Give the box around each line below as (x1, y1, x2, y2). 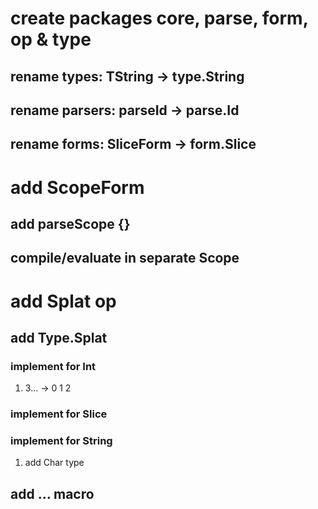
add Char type (24, 457, 85, 469)
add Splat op (10, 290, 117, 312)
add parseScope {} (10, 215, 131, 232)
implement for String (10, 434, 113, 448)
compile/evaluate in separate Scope (10, 250, 240, 267)
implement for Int (10, 359, 97, 373)
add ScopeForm (10, 176, 145, 199)
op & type (10, 28, 92, 51)
